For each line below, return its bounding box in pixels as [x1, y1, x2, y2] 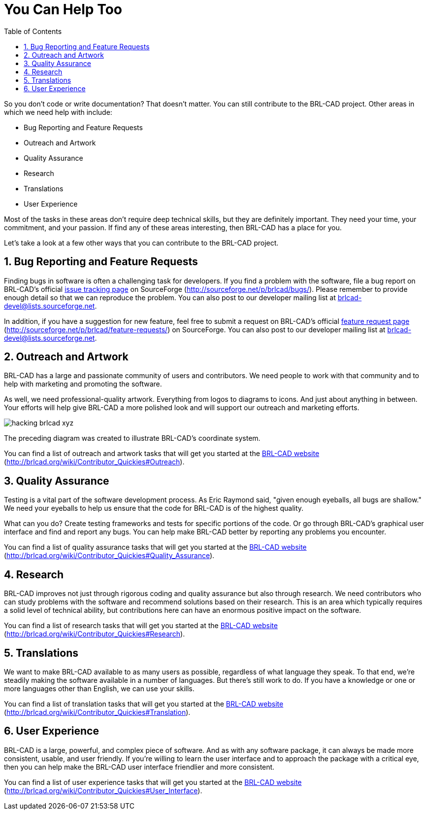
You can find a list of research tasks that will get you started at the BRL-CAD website [4, 621, 278, 630]
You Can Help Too [4, 1, 122, 18]
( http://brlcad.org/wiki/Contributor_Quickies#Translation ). [4, 708, 191, 716]
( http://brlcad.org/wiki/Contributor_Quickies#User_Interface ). [4, 786, 202, 795]
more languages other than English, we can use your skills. [4, 684, 195, 693]
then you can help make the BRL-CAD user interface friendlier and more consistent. [4, 762, 275, 771]
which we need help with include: [4, 107, 112, 116]
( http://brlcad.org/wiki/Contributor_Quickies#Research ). [4, 630, 185, 638]
